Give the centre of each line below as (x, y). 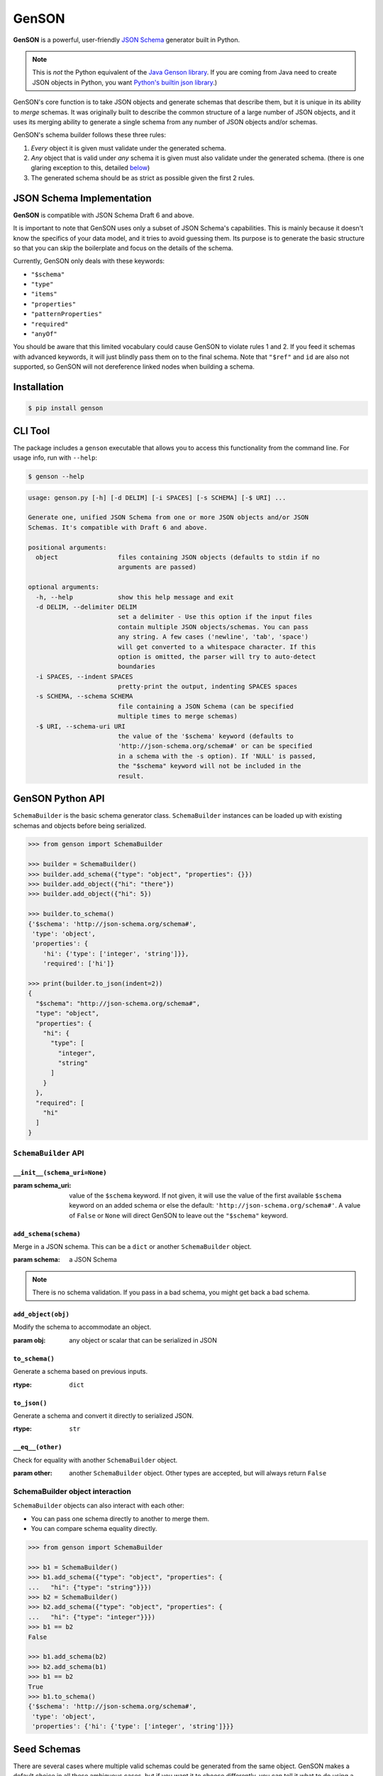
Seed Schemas (47, 1749)
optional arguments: (63, 587)
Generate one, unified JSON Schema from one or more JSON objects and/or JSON (168, 518)
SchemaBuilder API (49, 1153)
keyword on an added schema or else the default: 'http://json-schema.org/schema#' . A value (215, 1206)
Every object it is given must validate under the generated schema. (128, 148)
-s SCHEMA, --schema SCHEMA (84, 697)
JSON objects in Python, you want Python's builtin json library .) (125, 82)
